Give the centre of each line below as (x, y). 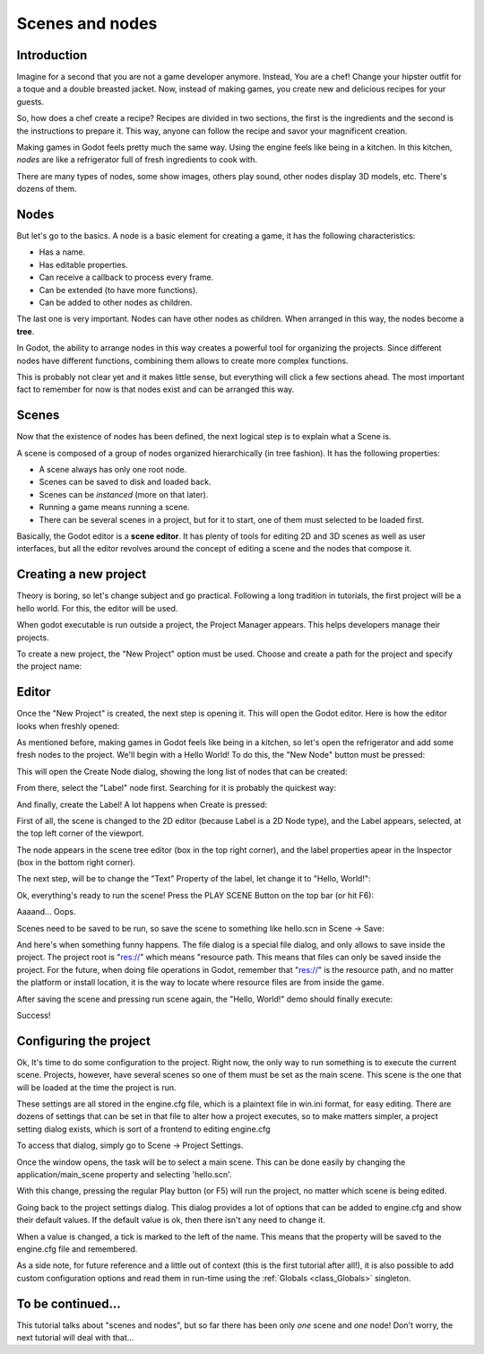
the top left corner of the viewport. (80, 833)
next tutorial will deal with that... (75, 1338)
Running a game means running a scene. (114, 508)
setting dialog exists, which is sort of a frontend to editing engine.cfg (143, 1129)
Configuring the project (84, 1041)
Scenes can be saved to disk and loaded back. (125, 482)
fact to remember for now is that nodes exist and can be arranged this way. (156, 389)
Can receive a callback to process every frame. (126, 277)
